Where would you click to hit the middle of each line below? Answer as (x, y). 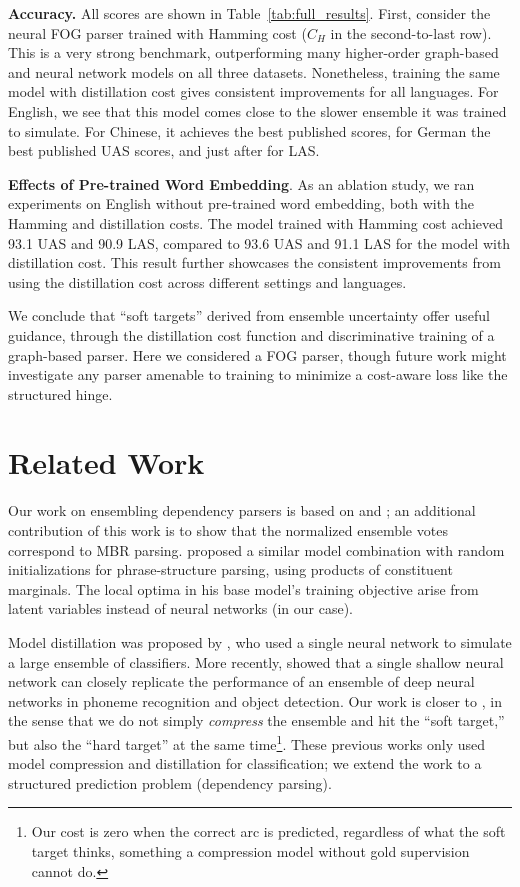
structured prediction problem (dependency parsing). (170, 782)
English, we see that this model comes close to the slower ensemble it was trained (257, 110)
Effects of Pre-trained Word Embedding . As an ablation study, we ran (241, 183)
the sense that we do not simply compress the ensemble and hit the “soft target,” (256, 720)
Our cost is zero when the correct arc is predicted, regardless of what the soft (268, 831)
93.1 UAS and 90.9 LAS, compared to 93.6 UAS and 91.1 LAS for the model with (259, 242)
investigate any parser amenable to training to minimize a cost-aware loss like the (258, 374)
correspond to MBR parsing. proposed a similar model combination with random (256, 549)
